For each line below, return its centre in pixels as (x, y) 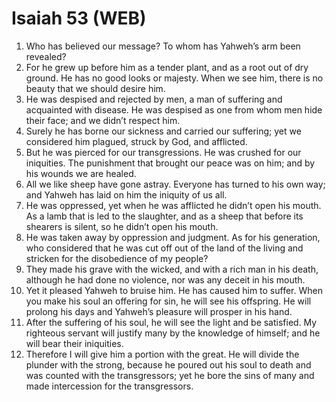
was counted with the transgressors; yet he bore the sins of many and (170, 375)
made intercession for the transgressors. (109, 386)
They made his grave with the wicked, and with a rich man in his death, (172, 269)
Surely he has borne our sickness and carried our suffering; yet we (163, 131)
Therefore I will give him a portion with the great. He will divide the (162, 354)
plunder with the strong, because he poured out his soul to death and (168, 364)
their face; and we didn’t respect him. (103, 120)
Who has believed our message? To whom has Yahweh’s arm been (163, 46)
